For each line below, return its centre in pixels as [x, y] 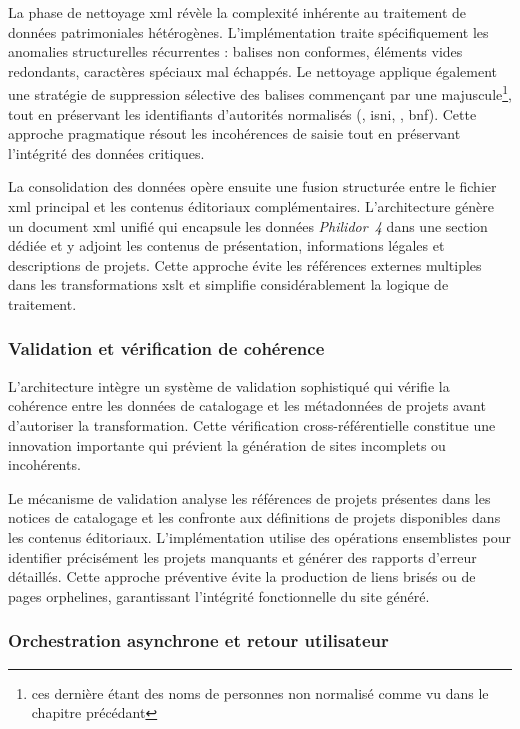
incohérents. [44, 464]
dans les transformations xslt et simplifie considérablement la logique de [228, 284]
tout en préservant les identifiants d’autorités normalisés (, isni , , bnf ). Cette [242, 113]
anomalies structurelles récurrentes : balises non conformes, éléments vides [235, 51]
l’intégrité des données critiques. [106, 152]
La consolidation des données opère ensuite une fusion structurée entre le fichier [252, 186]
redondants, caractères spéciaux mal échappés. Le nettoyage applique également [253, 70]
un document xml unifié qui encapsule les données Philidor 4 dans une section [248, 225]
